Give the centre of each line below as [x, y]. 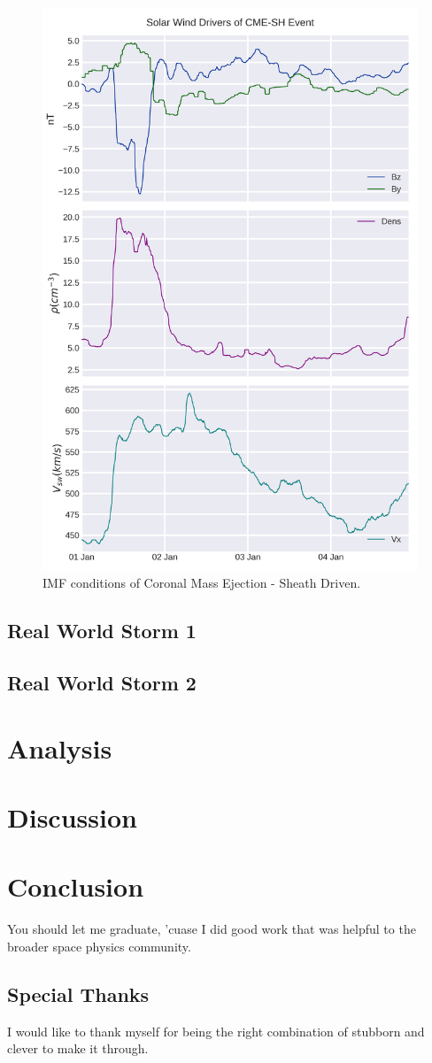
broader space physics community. [99, 946]
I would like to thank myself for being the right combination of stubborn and [216, 1031]
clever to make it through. [78, 1048]
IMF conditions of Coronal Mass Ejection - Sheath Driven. [202, 583]
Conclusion [76, 886]
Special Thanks [78, 994]
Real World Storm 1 [102, 631]
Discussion [72, 817]
